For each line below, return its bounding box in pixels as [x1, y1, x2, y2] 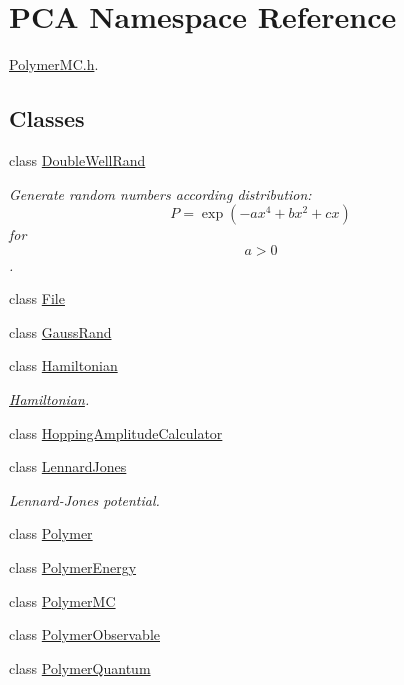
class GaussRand [9, 321, 112, 342]
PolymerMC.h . [9, 54, 99, 75]
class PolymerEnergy [9, 557, 137, 578]
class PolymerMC [9, 590, 116, 611]
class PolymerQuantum [9, 657, 151, 678]
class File [9, 288, 65, 309]
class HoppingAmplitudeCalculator [9, 422, 223, 443]
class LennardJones [9, 456, 127, 477]
